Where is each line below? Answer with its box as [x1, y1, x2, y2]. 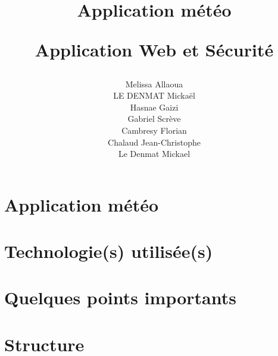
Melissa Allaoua [125, 77, 183, 90]
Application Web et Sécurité [35, 37, 274, 62]
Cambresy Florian [121, 124, 187, 136]
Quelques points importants [4, 285, 236, 310]
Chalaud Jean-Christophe [108, 136, 201, 148]
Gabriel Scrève [127, 112, 181, 125]
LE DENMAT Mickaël [113, 89, 195, 102]
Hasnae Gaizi [130, 100, 179, 113]
